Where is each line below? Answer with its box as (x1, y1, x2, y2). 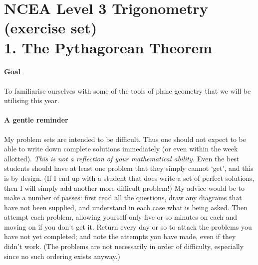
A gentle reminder (4, 115, 68, 125)
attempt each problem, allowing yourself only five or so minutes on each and (4, 212, 237, 222)
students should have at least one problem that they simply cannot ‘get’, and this (4, 163, 254, 173)
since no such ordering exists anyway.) (4, 251, 120, 261)
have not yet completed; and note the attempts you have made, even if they (4, 231, 236, 242)
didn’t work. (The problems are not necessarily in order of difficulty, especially (4, 241, 244, 252)
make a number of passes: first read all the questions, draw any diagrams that (4, 192, 242, 203)
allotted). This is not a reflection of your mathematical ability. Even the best (4, 153, 240, 163)
